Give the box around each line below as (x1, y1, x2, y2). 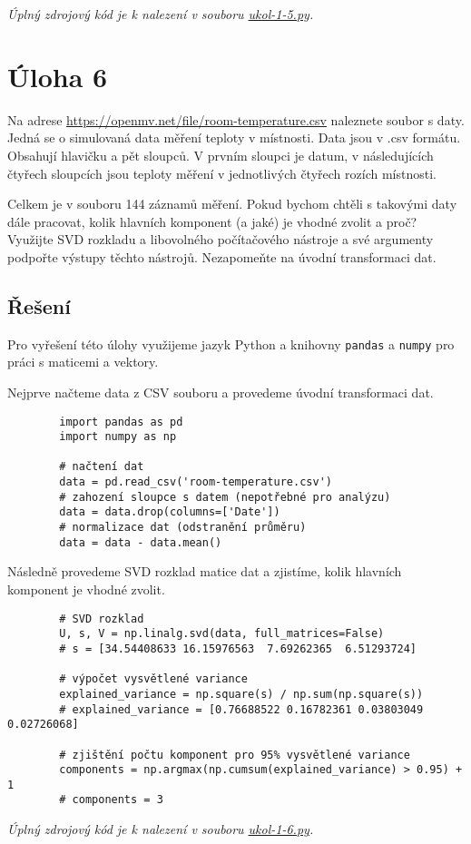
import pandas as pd (59, 415, 183, 428)
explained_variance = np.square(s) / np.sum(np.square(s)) (59, 687, 424, 701)
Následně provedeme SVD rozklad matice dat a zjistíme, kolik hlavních (7, 562, 402, 581)
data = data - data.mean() (59, 535, 222, 549)
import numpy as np (59, 430, 177, 444)
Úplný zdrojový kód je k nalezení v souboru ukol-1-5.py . (7, 5, 314, 23)
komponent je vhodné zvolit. (7, 580, 165, 599)
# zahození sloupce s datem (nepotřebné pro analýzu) (59, 490, 391, 504)
